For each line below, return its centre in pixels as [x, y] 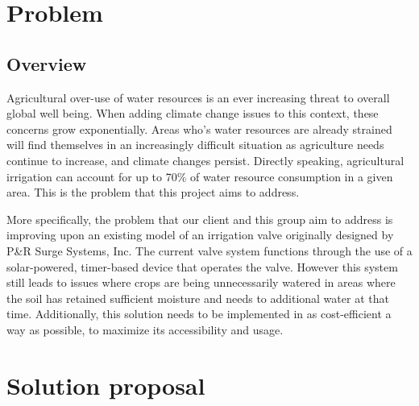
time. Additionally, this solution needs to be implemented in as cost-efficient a [199, 314]
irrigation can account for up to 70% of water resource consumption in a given [200, 176]
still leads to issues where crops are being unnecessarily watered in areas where [201, 282]
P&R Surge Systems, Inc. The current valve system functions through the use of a [209, 250]
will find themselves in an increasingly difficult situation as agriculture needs [195, 145]
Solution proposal [106, 385]
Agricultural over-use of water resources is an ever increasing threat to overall [198, 97]
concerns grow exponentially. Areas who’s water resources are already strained [199, 128]
